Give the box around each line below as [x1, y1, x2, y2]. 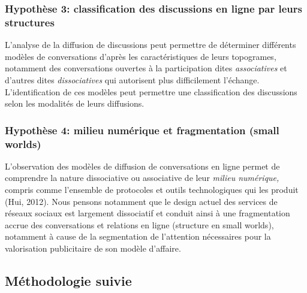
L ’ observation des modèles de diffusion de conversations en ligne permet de [5, 159, 280, 172]
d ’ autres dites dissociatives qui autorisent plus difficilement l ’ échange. [5, 73, 260, 86]
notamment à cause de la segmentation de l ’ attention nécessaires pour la [5, 230, 271, 243]
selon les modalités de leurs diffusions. [5, 97, 145, 110]
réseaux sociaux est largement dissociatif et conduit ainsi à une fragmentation [5, 207, 290, 219]
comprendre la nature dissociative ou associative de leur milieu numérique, [5, 171, 279, 184]
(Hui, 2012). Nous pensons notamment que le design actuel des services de [5, 195, 278, 207]
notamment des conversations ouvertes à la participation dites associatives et [5, 62, 287, 74]
